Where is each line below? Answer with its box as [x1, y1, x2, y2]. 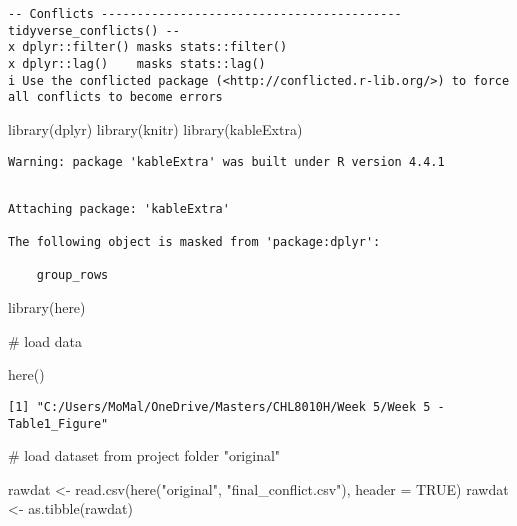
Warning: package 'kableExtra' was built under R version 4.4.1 [8, 154, 445, 169]
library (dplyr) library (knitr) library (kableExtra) [8, 118, 303, 139]
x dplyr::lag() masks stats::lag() [8, 56, 266, 71]
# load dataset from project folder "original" [8, 445, 281, 466]
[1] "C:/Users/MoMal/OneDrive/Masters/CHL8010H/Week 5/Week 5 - [8, 399, 445, 414]
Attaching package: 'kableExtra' [8, 201, 230, 216]
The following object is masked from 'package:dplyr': [8, 235, 381, 250]
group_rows [36, 268, 109, 283]
